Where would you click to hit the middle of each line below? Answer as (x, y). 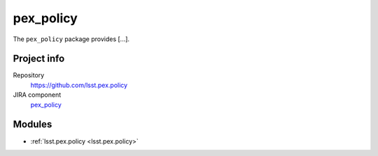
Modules (33, 124)
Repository (29, 75)
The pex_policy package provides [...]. (71, 39)
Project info (39, 59)
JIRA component (37, 95)
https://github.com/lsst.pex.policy (79, 85)
